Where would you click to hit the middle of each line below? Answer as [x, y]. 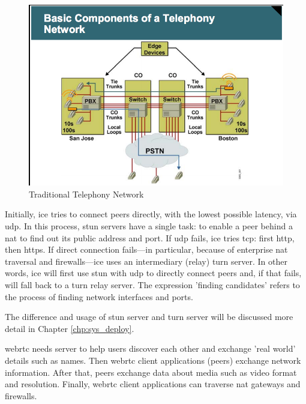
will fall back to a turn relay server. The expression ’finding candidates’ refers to [152, 284]
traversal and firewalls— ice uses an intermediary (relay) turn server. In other [146, 261]
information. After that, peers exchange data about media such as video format [151, 372]
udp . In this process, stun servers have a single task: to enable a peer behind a [149, 225]
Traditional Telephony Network [86, 194]
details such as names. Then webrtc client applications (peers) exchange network [153, 360]
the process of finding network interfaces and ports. [99, 296]
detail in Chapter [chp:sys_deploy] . [70, 328]
